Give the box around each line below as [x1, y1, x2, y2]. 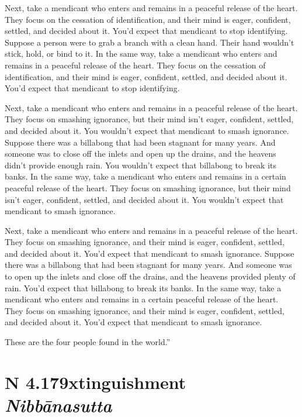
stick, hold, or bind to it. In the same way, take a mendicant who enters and [5, 47, 277, 60]
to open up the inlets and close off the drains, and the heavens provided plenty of [5, 270, 296, 282]
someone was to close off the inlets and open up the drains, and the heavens [5, 147, 276, 160]
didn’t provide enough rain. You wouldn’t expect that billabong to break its [5, 158, 277, 171]
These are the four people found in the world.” [5, 336, 171, 348]
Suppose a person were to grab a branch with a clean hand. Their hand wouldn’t [5, 36, 294, 48]
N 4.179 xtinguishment [5, 370, 186, 394]
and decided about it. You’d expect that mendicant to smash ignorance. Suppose [5, 247, 294, 259]
